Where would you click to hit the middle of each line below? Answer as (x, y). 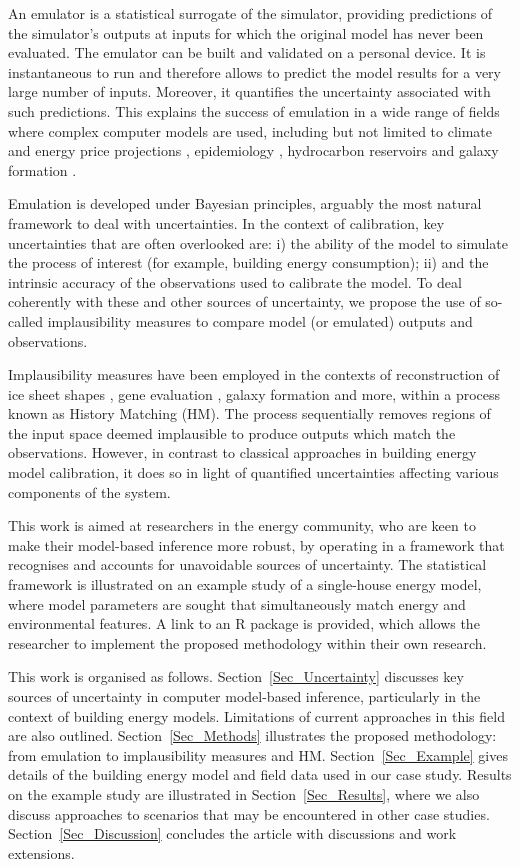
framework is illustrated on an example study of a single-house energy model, (245, 584)
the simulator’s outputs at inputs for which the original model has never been (246, 32)
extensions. (41, 852)
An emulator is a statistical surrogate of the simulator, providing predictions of (250, 13)
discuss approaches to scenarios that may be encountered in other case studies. (249, 813)
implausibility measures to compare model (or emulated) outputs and (260, 320)
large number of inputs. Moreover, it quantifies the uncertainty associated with (249, 91)
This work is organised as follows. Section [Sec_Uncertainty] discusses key (236, 676)
